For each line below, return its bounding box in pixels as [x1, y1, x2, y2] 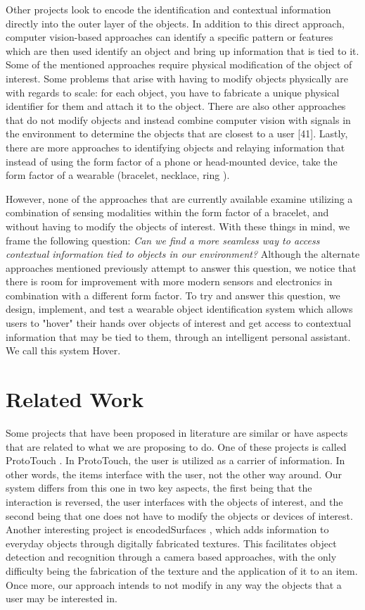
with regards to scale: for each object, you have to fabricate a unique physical [6, 85, 340, 99]
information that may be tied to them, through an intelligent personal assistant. [6, 329, 351, 344]
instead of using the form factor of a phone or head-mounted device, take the [6, 154, 338, 168]
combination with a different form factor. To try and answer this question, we [6, 287, 340, 302]
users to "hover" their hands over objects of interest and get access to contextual [6, 316, 352, 330]
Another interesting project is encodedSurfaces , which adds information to [6, 522, 329, 537]
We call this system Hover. [6, 343, 121, 358]
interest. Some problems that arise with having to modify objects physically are [6, 70, 349, 85]
